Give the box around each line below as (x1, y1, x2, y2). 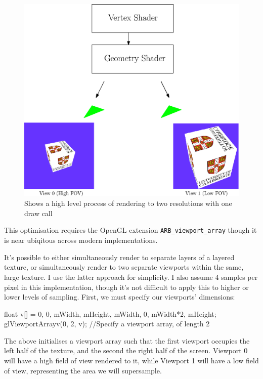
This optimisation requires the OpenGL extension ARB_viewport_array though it (4, 225, 257, 235)
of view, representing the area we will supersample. (4, 365, 162, 375)
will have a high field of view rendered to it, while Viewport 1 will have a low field (4, 355, 259, 366)
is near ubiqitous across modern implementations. (4, 235, 158, 245)
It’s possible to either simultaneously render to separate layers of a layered (4, 251, 235, 262)
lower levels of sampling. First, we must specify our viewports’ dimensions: (4, 291, 235, 302)
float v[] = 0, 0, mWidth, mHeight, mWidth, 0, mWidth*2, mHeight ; (4, 308, 216, 319)
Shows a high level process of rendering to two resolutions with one (24, 198, 232, 208)
